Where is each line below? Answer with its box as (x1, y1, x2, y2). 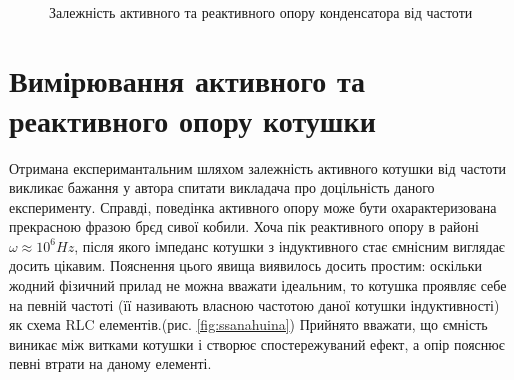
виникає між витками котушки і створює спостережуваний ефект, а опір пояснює (9, 333, 505, 354)
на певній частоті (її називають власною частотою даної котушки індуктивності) (9, 294, 500, 315)
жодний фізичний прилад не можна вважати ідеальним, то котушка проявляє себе (9, 275, 507, 296)
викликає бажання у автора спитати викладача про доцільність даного (9, 177, 435, 198)
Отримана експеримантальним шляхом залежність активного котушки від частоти (9, 157, 507, 178)
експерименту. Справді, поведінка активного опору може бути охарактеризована (9, 196, 497, 217)
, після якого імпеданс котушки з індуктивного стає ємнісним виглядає (74, 235, 505, 256)
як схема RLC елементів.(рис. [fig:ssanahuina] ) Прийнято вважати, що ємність (9, 314, 488, 335)
